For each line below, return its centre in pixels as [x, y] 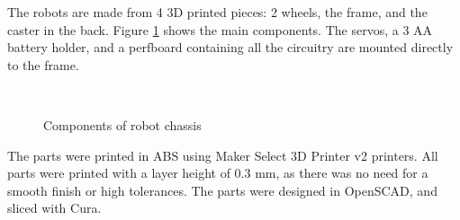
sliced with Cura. [54, 208]
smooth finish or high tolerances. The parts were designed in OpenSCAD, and [222, 190]
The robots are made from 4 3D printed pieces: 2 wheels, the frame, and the [217, 12]
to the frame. [43, 64]
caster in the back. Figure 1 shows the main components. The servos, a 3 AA [220, 29]
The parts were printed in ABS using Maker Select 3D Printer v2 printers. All [223, 155]
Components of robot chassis [122, 124]
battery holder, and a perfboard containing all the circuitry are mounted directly [230, 47]
